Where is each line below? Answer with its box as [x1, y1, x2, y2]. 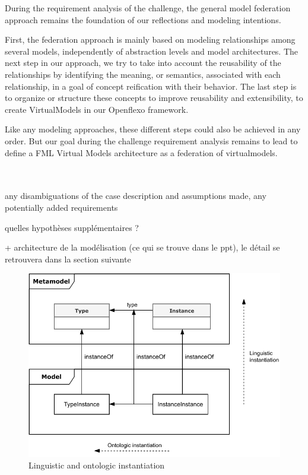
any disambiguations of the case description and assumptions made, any [5, 189, 266, 202]
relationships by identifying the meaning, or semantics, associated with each [5, 68, 281, 80]
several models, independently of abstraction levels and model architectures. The [5, 45, 299, 57]
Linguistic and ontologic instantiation [28, 459, 165, 471]
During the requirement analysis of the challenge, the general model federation [5, 2, 291, 14]
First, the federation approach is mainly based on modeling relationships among [5, 33, 296, 46]
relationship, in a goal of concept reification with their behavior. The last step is [5, 80, 297, 92]
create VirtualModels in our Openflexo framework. [5, 103, 189, 115]
